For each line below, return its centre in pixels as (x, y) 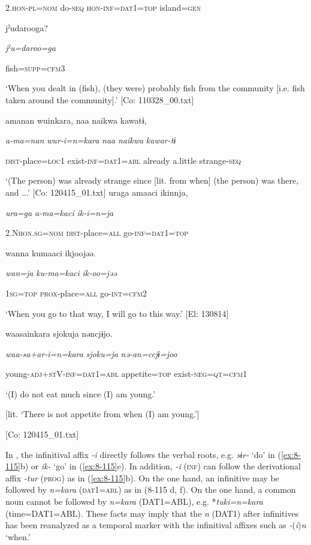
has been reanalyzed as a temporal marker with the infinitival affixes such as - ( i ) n (156, 525)
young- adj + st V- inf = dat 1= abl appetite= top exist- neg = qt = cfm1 (126, 374)
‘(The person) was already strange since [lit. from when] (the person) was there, (152, 180)
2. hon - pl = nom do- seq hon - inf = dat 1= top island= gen (103, 7)
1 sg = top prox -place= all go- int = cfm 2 (76, 293)
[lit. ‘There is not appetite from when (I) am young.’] (102, 414)
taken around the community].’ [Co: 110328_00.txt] (100, 99)
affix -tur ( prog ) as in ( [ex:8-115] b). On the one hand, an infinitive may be (142, 477)
